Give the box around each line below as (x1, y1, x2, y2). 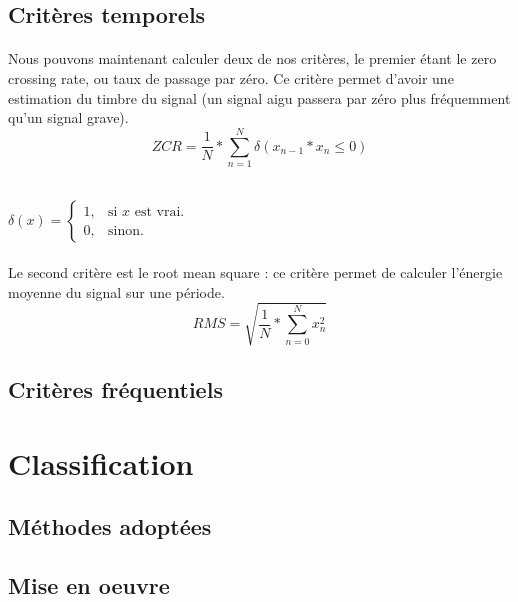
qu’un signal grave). (8, 107, 129, 128)
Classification (8, 442, 194, 483)
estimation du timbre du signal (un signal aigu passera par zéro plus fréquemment (8, 87, 511, 108)
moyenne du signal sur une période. (8, 281, 225, 302)
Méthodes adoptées (8, 511, 212, 542)
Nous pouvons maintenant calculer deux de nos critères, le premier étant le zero (8, 48, 497, 69)
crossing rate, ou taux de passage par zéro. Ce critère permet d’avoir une (8, 67, 454, 88)
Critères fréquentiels (8, 374, 223, 405)
